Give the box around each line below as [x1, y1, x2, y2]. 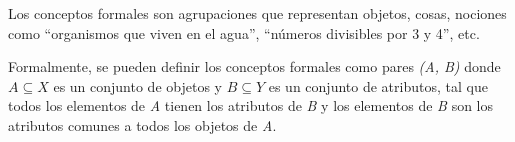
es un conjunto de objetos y [53, 75, 222, 96]
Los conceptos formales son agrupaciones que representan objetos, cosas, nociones [8, 3, 507, 23]
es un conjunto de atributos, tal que [268, 75, 488, 96]
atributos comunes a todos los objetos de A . [8, 114, 277, 135]
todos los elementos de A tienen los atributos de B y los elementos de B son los [8, 95, 494, 116]
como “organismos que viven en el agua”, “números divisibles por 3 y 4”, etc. [8, 22, 480, 43]
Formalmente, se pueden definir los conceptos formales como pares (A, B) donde [8, 56, 501, 77]
